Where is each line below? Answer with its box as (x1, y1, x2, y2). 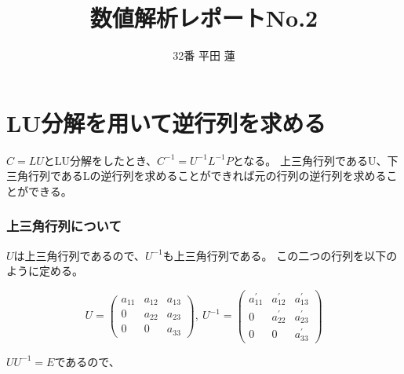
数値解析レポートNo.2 (89, 2, 318, 34)
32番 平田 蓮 (173, 47, 235, 64)
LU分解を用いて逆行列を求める (6, 106, 326, 138)
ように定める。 (6, 262, 83, 279)
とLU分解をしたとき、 (43, 152, 158, 168)
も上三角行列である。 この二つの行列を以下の (162, 247, 398, 263)
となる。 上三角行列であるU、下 (232, 152, 399, 168)
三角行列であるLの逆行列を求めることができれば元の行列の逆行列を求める (6, 167, 387, 184)
